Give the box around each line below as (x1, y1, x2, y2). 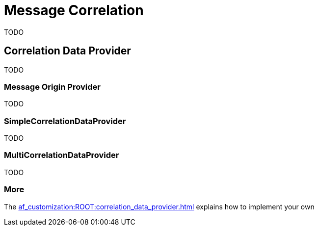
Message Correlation (4, 2, 144, 19)
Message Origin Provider (4, 81, 101, 92)
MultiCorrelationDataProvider (4, 150, 119, 160)
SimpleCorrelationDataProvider (4, 116, 126, 126)
